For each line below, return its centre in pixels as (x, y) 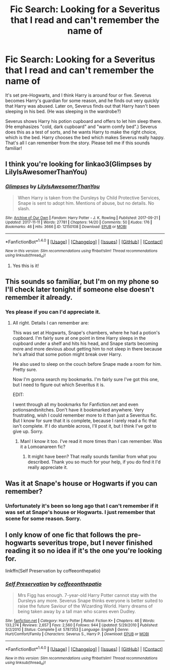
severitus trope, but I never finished (95, 543)
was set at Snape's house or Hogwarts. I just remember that (80, 512)
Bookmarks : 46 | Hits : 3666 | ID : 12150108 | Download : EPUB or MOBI (66, 227)
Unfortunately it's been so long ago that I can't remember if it (82, 505)
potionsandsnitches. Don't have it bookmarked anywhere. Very (78, 410)
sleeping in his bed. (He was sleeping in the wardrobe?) (63, 111)
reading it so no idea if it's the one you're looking (84, 551)
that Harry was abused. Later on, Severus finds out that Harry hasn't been (82, 106)
